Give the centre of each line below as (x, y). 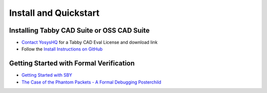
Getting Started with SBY (47, 75)
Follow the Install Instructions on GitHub (62, 49)
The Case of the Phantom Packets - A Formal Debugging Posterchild (91, 82)
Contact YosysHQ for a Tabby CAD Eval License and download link (89, 43)
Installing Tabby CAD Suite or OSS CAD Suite (80, 30)
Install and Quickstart (54, 13)
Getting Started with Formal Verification (72, 64)
